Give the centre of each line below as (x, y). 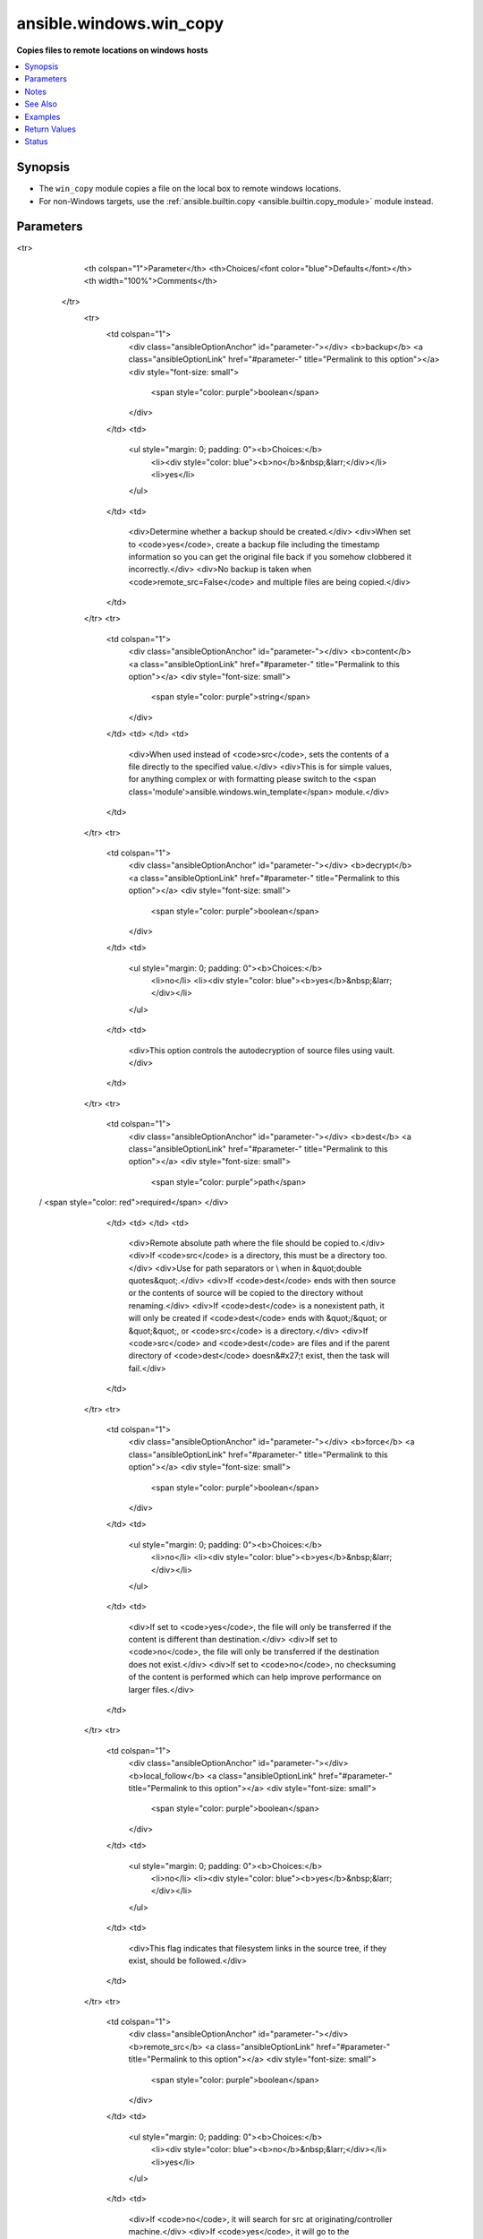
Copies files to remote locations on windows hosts (113, 50)
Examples (42, 116)
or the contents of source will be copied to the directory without (246, 1293)
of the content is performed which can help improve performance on (255, 1677)
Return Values (50, 129)
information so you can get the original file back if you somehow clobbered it (270, 556)
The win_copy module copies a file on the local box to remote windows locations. (190, 189)
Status (36, 142)
